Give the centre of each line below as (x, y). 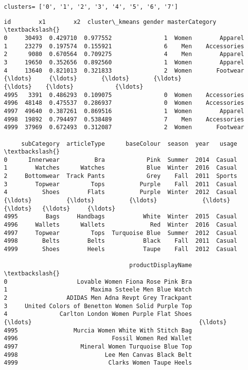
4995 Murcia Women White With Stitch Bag (98, 330)
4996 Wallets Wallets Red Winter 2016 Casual (121, 225)
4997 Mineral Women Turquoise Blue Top (98, 346)
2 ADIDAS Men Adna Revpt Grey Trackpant (98, 298)
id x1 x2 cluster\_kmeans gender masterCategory (110, 22)
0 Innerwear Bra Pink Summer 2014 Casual (121, 160)
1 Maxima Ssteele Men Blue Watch (98, 290)
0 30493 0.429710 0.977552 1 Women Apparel (124, 38)
